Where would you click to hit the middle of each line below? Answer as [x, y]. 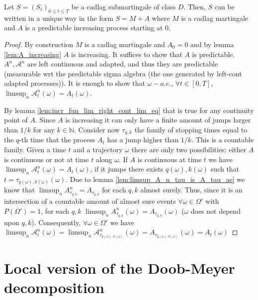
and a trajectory [98, 149]
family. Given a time [35, 149]
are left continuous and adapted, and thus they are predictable [123, 64]
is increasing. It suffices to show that [127, 54]
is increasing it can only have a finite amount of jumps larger [158, 120]
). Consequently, [56, 222]
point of [16, 120]
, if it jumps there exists [127, 169]
